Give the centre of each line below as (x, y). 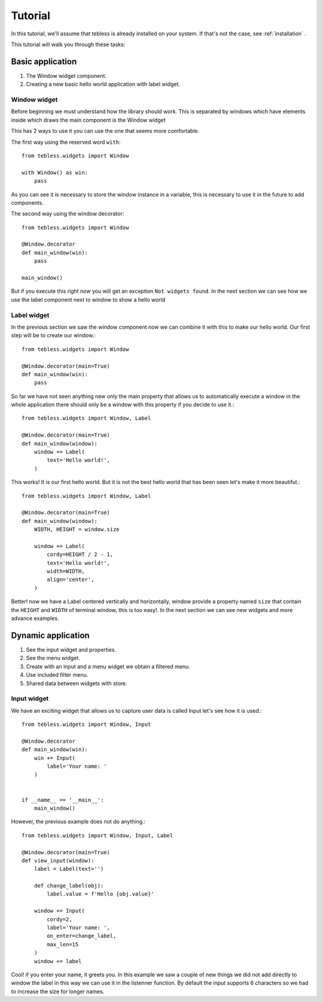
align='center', (71, 580)
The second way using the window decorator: (68, 214)
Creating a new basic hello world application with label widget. (103, 84)
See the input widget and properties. (71, 649)
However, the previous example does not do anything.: (78, 822)
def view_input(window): (58, 860)
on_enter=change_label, (82, 936)
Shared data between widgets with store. (77, 683)
